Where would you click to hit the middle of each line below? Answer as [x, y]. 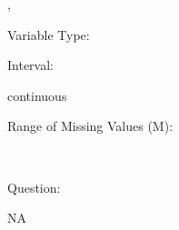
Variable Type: [49, 34]
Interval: [30, 65]
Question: [34, 187]
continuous [37, 95]
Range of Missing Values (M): [90, 126]
